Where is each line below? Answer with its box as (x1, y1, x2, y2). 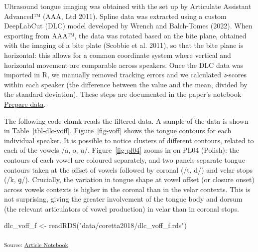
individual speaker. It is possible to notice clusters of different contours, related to (4, 135, 254, 145)
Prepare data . (4, 98, 46, 109)
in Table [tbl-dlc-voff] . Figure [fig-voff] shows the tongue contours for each (4, 125, 232, 136)
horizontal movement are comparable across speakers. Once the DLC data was (4, 59, 244, 70)
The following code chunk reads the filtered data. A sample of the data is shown (4, 115, 249, 126)
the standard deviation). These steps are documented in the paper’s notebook (4, 89, 242, 99)
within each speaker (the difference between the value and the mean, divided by (4, 79, 248, 89)
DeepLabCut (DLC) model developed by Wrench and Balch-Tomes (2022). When (4, 20, 253, 31)
